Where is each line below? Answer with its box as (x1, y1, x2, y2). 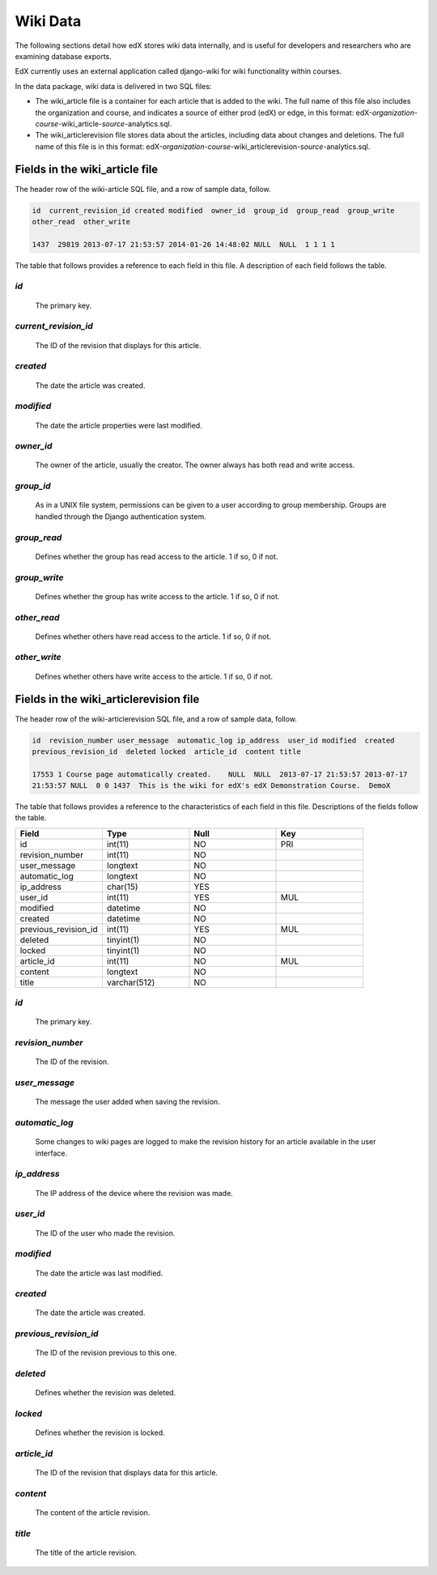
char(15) (106, 881, 138, 892)
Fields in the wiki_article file (15, 163, 159, 177)
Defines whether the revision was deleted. (35, 1388, 176, 1398)
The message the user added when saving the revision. (35, 1097, 220, 1107)
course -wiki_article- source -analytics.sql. (35, 118, 172, 129)
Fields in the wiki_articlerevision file (15, 692, 200, 706)
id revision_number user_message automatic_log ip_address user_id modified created (32, 735, 396, 745)
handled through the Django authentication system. (35, 511, 206, 521)
